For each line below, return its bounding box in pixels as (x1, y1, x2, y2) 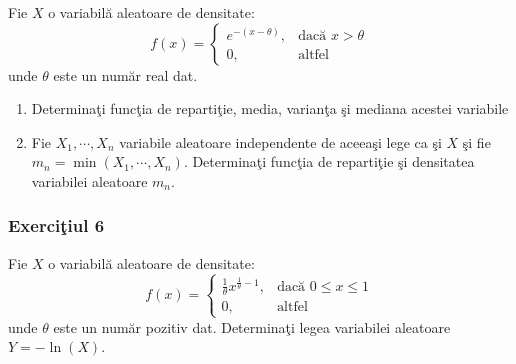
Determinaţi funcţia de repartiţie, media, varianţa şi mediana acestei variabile (31, 98, 509, 119)
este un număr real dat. (53, 64, 198, 85)
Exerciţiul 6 (8, 213, 105, 238)
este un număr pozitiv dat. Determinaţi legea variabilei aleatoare (53, 316, 451, 337)
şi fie (462, 131, 491, 152)
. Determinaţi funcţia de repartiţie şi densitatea (183, 151, 475, 172)
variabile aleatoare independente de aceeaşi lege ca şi (119, 131, 442, 152)
